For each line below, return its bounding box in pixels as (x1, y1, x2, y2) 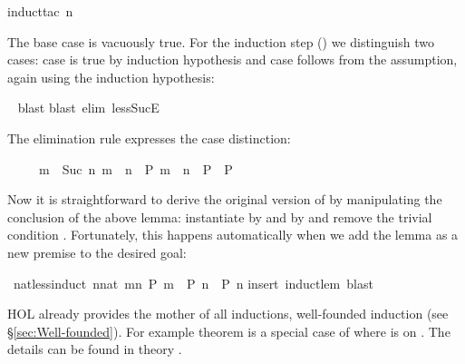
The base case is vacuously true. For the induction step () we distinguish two (7, 32, 434, 51)
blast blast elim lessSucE (17, 98, 160, 117)
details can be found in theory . (7, 339, 182, 359)
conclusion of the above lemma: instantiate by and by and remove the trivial (7, 207, 432, 226)
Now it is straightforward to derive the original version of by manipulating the (7, 190, 442, 209)
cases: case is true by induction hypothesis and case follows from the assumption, (7, 50, 458, 69)
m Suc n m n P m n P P (38, 159, 233, 178)
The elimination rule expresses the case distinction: (7, 128, 291, 147)
